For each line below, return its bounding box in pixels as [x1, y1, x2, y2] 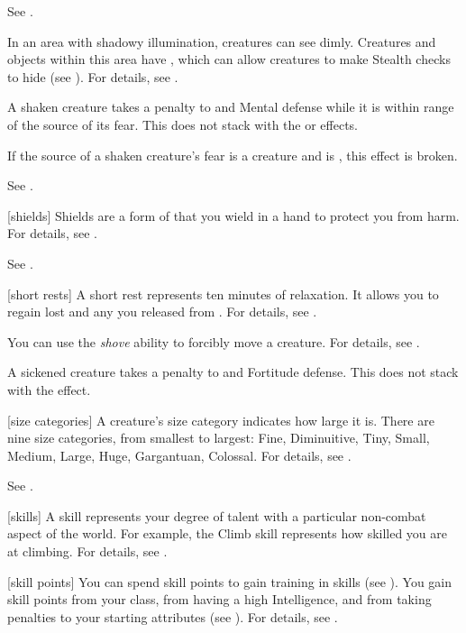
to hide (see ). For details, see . [7, 67, 178, 86]
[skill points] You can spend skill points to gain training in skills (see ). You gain [7, 572, 452, 591]
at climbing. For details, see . [7, 542, 168, 561]
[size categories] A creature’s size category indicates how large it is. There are [7, 410, 434, 429]
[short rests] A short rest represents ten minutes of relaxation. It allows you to [7, 284, 439, 303]
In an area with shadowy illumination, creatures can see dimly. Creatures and [7, 32, 436, 50]
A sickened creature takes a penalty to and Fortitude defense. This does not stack [7, 362, 459, 381]
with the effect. [7, 380, 91, 399]
